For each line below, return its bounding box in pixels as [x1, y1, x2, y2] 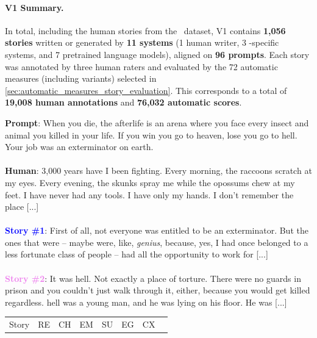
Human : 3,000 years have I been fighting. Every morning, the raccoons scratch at [5, 164, 312, 177]
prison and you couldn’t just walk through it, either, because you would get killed [5, 284, 310, 297]
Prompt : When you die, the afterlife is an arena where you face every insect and [5, 116, 309, 129]
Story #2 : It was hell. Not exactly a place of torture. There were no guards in [5, 271, 301, 284]
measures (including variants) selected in [5, 72, 157, 85]
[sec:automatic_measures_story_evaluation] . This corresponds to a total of [5, 84, 287, 96]
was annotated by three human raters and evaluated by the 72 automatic [5, 60, 278, 73]
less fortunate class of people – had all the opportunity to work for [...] [5, 248, 268, 261]
